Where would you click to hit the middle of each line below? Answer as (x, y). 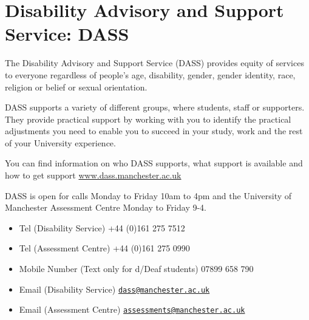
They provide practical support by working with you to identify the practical (148, 119)
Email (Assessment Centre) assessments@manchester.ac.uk (132, 309)
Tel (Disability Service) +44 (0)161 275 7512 (102, 227)
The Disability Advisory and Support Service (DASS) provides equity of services (154, 63)
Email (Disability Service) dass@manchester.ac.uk (114, 289)
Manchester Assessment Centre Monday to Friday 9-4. (106, 207)
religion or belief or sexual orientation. (76, 87)
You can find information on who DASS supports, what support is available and (154, 163)
